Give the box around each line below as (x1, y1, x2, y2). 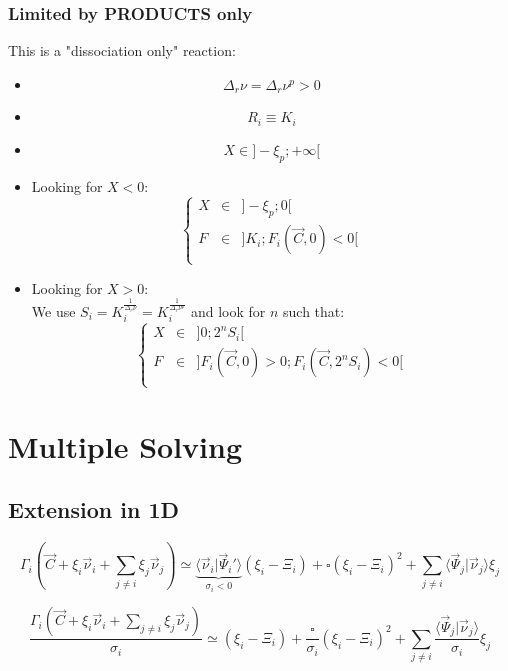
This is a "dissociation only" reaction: (8, 40, 236, 61)
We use (31, 300, 76, 321)
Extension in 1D (8, 494, 180, 525)
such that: (283, 300, 345, 321)
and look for (190, 300, 266, 321)
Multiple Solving (8, 425, 242, 466)
